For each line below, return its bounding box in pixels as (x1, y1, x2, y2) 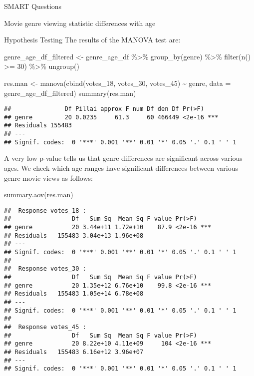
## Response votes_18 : (4, 207, 86, 214)
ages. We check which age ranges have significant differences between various (4, 163, 239, 173)
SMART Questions (4, 1, 62, 11)
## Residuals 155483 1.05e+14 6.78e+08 (4, 290, 144, 298)
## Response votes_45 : (4, 324, 86, 331)
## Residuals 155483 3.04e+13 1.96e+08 (4, 232, 144, 239)
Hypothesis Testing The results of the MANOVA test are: (4, 34, 181, 45)
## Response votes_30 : (4, 265, 86, 273)
